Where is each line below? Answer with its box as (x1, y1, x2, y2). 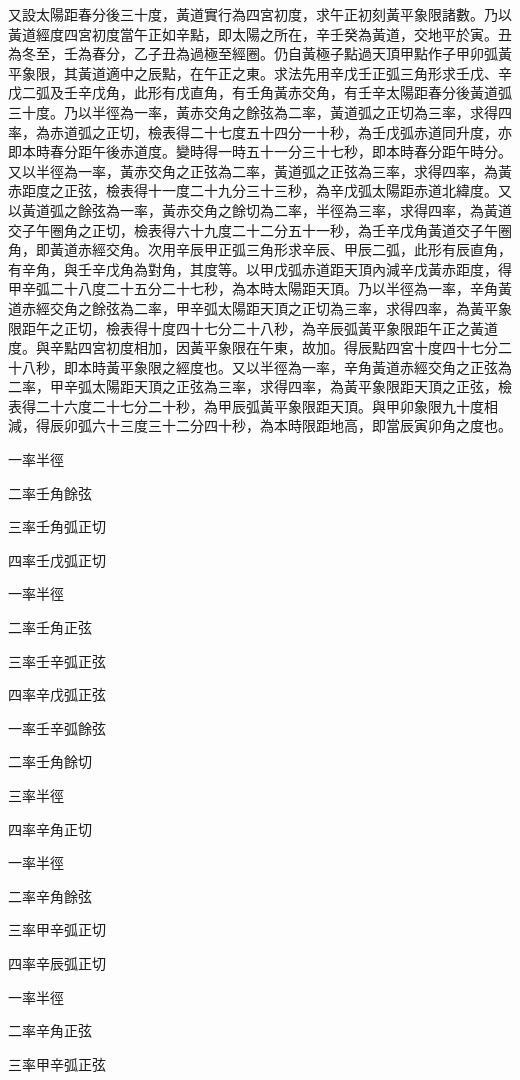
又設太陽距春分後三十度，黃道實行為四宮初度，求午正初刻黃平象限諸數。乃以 (8, 4, 512, 24)
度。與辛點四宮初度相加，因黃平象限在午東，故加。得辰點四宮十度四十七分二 (8, 337, 512, 358)
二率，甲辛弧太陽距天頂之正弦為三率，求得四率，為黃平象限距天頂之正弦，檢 (8, 376, 512, 397)
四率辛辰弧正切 (8, 952, 106, 973)
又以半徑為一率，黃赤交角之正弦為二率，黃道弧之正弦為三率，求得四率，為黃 (8, 160, 512, 181)
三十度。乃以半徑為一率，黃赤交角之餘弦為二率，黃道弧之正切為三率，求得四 (8, 101, 512, 122)
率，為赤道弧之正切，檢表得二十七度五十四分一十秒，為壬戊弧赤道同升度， (8, 121, 498, 142)
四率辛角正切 (8, 818, 92, 839)
